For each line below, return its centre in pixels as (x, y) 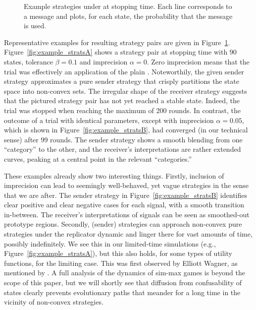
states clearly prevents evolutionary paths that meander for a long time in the (122, 292)
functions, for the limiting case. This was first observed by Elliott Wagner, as (121, 263)
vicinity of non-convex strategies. (54, 302)
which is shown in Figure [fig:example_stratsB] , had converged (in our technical (126, 130)
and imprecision (103, 61)
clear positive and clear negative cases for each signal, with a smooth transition (124, 205)
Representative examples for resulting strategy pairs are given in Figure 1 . (117, 42)
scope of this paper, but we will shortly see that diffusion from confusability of (123, 282)
